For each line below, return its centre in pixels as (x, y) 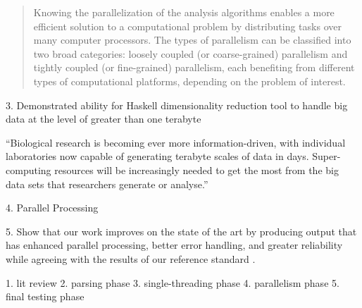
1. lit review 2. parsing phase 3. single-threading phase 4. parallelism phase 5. (173, 282)
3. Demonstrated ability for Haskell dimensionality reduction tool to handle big (177, 105)
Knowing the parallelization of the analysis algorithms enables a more (184, 12)
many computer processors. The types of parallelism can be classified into (192, 40)
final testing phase (45, 296)
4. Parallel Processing (52, 208)
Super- (326, 156)
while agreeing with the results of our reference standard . (131, 258)
